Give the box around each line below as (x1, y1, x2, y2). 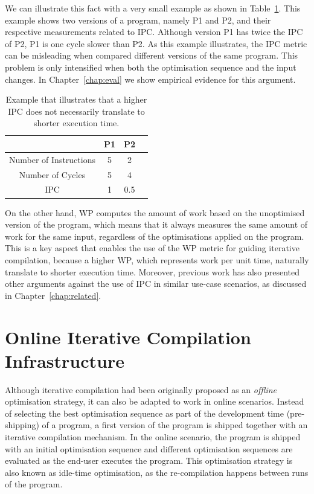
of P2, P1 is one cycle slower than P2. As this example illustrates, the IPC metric (5, 37, 307, 50)
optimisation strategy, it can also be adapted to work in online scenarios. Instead (5, 395, 304, 408)
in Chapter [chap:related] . (5, 289, 101, 301)
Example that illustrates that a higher (5, 93, 147, 106)
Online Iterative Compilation (5, 324, 251, 349)
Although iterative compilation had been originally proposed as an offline (5, 383, 277, 396)
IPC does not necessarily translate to (8, 104, 145, 117)
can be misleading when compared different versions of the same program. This (5, 49, 298, 62)
